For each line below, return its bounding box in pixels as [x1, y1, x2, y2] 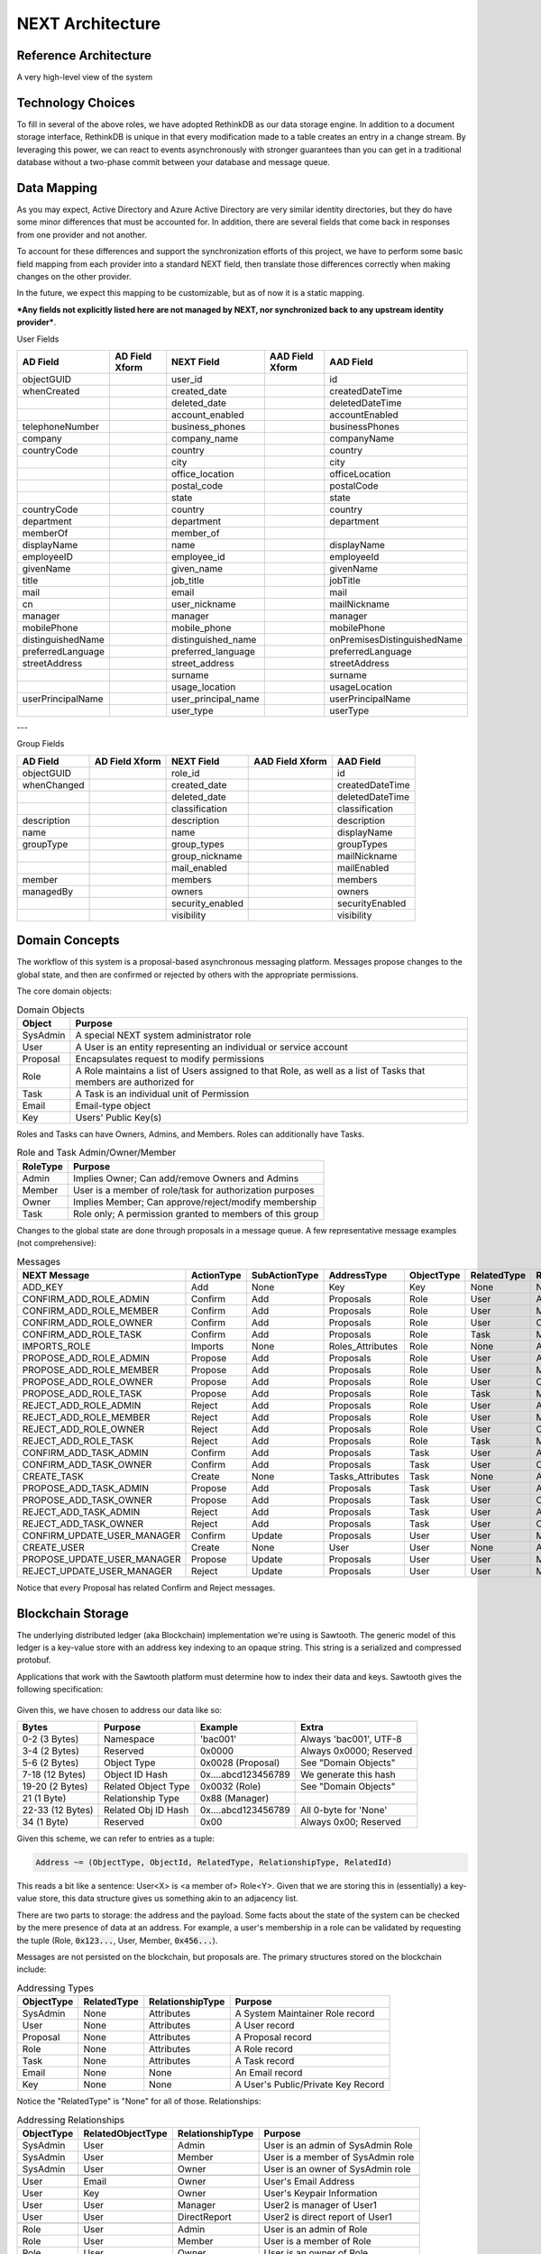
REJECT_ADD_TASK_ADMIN [22, 1506, 141, 1518]
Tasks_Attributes [328, 1470, 400, 1482]
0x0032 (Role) [199, 1780, 261, 1792]
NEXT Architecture [16, 14, 161, 33]
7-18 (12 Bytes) [22, 1768, 87, 1781]
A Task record [234, 2055, 295, 2067]
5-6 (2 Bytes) [22, 1756, 79, 1769]
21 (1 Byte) [22, 1791, 67, 1804]
